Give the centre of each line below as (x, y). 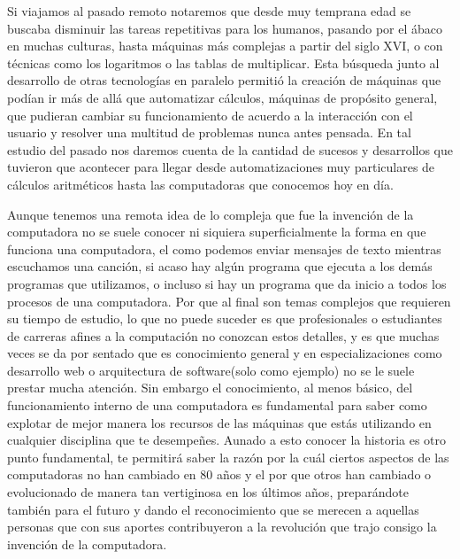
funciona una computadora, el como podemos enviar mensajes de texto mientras (224, 248)
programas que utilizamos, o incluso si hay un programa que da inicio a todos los (227, 283)
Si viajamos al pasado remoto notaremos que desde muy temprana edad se (209, 11)
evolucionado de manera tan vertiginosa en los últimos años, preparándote (208, 492)
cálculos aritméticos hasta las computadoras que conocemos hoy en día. (200, 184)
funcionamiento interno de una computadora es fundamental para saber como (217, 405)
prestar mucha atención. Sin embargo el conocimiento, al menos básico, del (210, 388)
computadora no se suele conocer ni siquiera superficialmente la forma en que (217, 232)
